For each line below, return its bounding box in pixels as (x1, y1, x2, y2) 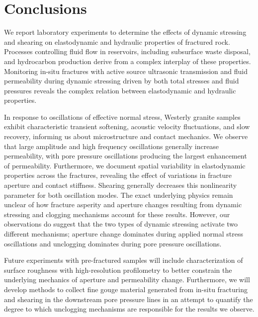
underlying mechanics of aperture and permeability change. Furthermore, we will (4, 274, 250, 285)
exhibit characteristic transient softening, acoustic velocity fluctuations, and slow (4, 121, 250, 132)
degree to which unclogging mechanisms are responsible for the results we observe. (4, 304, 255, 314)
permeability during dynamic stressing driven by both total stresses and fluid (4, 76, 239, 86)
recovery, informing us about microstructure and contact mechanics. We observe (4, 131, 248, 142)
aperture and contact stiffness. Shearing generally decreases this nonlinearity (4, 180, 237, 190)
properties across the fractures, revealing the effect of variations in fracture (4, 170, 232, 180)
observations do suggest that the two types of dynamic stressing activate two (4, 219, 238, 229)
